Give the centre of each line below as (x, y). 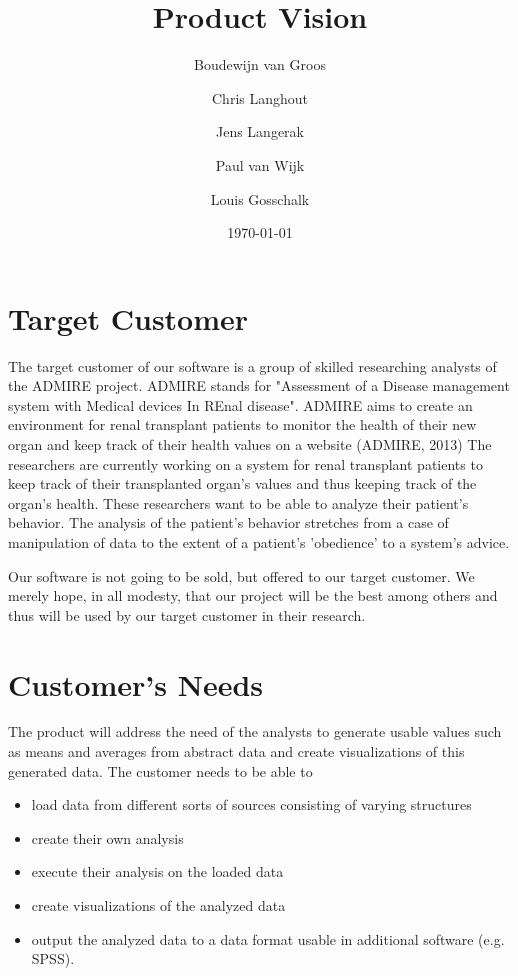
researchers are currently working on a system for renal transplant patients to (245, 463)
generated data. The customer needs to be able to (160, 770)
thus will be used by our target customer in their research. (187, 614)
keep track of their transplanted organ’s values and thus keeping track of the (242, 483)
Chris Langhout (260, 97)
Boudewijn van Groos (260, 64)
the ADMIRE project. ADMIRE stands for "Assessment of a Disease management (259, 385)
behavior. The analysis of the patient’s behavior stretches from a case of (228, 522)
